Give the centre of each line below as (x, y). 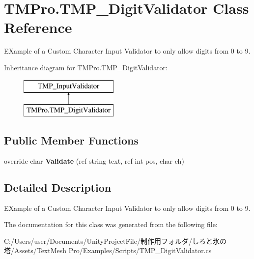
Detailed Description (58, 187)
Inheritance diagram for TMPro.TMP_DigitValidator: (86, 67)
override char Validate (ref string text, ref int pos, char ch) (94, 160)
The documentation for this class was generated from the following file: (111, 224)
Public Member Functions (71, 140)
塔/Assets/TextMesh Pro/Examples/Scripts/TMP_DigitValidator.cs (108, 250)
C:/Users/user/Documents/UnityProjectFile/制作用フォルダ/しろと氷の (115, 241)
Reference (38, 27)
